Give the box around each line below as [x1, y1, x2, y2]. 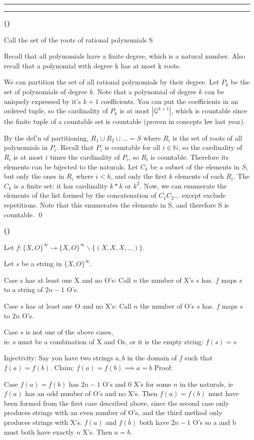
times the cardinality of [50, 151, 120, 162]
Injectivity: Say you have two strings [4, 353, 113, 363]
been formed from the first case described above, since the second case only [4, 398, 229, 408]
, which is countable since [171, 105, 248, 116]
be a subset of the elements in [150, 161, 240, 171]
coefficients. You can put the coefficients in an [101, 96, 238, 106]
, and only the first [110, 171, 167, 181]
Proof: [154, 362, 173, 373]
